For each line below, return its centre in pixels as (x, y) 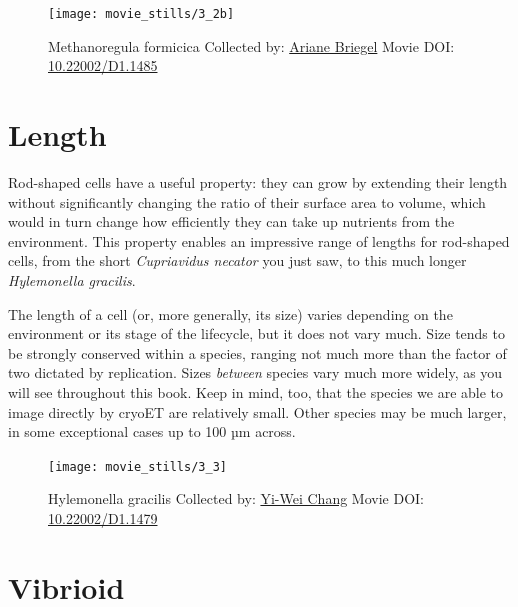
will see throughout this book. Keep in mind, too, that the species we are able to (256, 391)
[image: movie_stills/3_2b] (141, 14)
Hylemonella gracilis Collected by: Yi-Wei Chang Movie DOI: (236, 498)
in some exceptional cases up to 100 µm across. (152, 431)
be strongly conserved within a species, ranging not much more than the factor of (257, 352)
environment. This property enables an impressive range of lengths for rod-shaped (259, 240)
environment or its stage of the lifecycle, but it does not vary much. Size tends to (256, 333)
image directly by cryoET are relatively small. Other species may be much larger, (257, 411)
